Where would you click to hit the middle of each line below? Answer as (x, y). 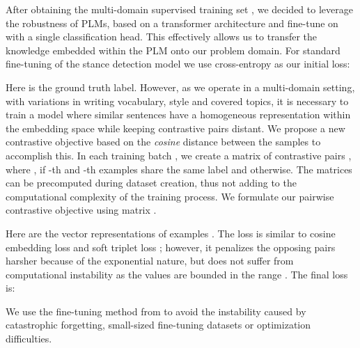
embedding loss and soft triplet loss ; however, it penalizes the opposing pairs (171, 247)
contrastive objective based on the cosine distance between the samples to (163, 142)
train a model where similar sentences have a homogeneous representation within (178, 114)
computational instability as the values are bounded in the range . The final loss (177, 274)
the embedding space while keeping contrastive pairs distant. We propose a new (175, 128)
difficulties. (29, 339)
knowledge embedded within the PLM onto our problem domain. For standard (173, 50)
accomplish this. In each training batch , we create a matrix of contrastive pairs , (179, 155)
